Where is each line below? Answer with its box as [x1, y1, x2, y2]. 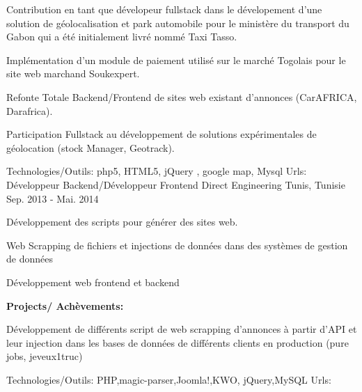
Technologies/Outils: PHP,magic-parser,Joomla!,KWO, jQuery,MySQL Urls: [6, 372, 331, 386]
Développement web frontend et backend [6, 274, 180, 289]
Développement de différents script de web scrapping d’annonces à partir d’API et [6, 322, 357, 336]
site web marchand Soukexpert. [6, 66, 140, 81]
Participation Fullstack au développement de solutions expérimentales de [6, 127, 317, 141]
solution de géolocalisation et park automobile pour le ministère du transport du [6, 15, 349, 30]
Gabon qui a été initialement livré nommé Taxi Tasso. [6, 29, 237, 44]
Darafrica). [6, 103, 53, 118]
